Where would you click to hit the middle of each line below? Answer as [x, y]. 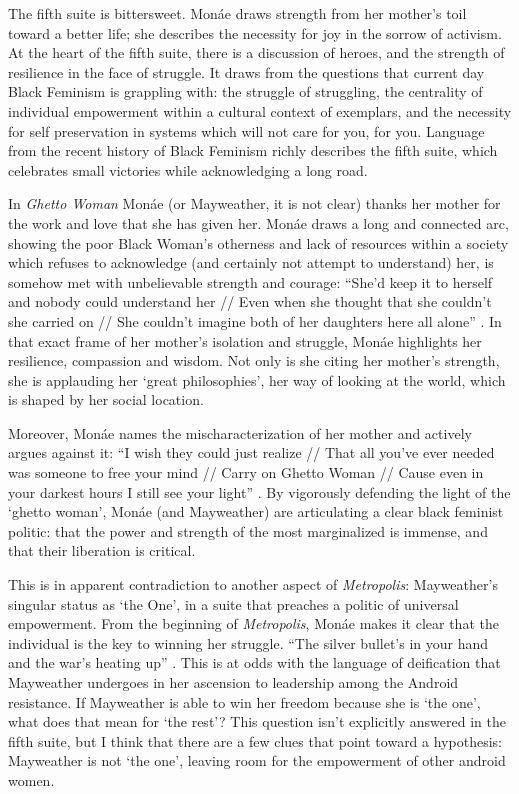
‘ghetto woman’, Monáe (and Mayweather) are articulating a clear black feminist [256, 511]
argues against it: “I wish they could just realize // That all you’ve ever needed [251, 452]
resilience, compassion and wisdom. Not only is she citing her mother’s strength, [254, 360]
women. [31, 779]
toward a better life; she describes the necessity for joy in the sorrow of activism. [255, 32]
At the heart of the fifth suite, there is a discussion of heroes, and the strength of [256, 52]
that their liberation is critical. [102, 550]
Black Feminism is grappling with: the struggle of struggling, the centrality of [245, 91]
